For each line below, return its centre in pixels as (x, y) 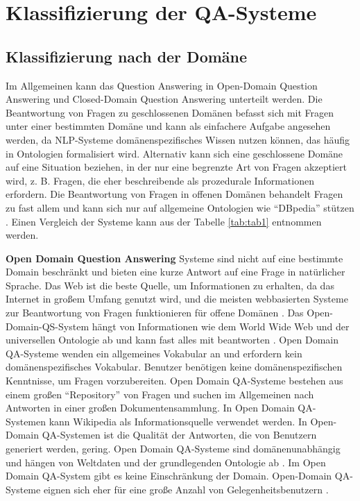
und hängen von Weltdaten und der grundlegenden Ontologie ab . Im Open (166, 462)
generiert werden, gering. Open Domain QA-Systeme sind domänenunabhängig (173, 449)
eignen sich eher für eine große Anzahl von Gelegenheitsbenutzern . (186, 489)
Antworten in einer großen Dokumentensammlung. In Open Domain (150, 408)
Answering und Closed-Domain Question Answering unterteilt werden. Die (164, 99)
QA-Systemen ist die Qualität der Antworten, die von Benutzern (179, 435)
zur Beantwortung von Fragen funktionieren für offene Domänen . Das (155, 313)
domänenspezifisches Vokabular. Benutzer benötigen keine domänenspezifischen (174, 367)
